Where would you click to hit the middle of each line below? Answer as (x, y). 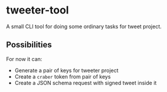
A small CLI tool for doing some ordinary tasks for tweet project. (84, 26)
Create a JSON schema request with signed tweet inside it (86, 83)
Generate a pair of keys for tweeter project (67, 70)
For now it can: (24, 59)
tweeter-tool (37, 10)
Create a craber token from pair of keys (63, 76)
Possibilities (29, 45)
